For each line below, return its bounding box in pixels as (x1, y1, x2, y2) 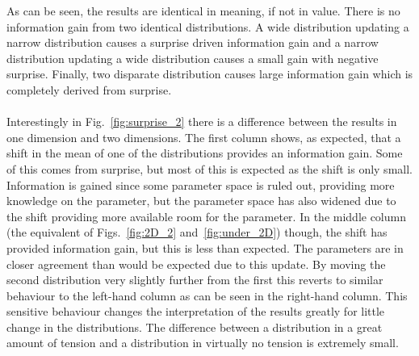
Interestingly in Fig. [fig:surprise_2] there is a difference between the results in (6, 113, 397, 130)
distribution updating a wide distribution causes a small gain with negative (6, 49, 379, 66)
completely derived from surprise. (6, 81, 172, 98)
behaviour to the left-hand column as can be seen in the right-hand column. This (6, 287, 408, 304)
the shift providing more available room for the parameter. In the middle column (6, 207, 406, 224)
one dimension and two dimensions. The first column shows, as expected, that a (6, 128, 401, 145)
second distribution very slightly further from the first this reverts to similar (6, 271, 383, 288)
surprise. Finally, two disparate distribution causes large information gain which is (6, 65, 413, 82)
